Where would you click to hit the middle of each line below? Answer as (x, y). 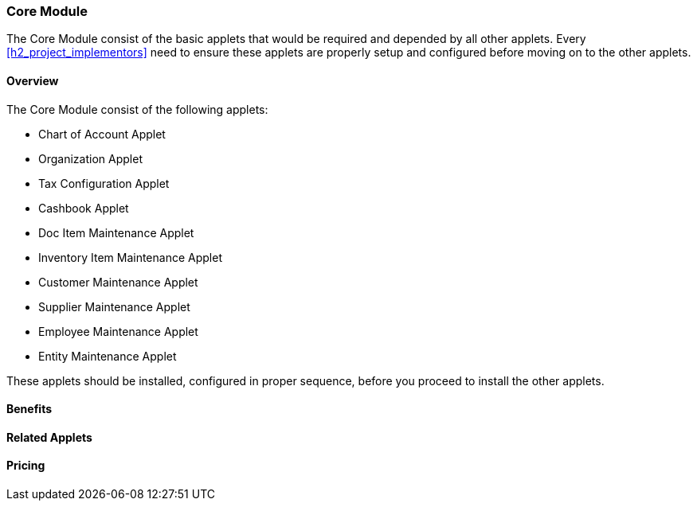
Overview (33, 80)
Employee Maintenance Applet (118, 331)
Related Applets (49, 437)
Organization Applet (90, 158)
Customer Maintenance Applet (118, 282)
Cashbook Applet (84, 208)
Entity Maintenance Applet (108, 356)
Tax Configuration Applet (104, 183)
